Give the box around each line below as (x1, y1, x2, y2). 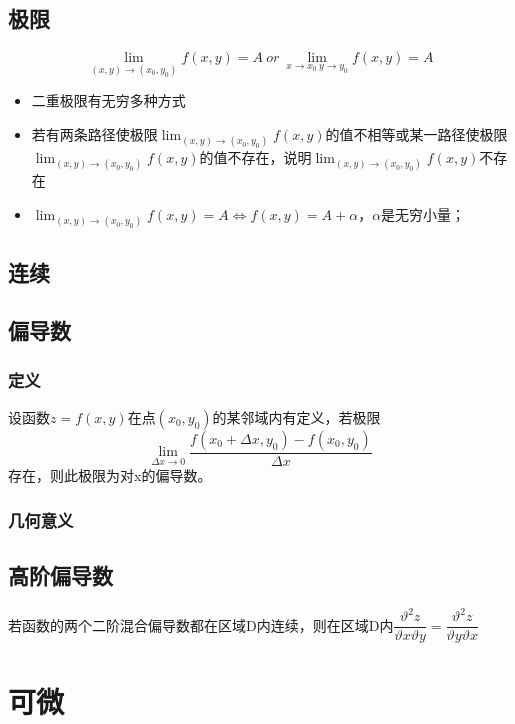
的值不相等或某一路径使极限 (325, 124, 508, 145)
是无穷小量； (381, 203, 466, 224)
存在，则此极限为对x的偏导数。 (8, 464, 212, 485)
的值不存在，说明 (199, 147, 312, 168)
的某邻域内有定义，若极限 (212, 406, 381, 427)
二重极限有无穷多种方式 (31, 90, 186, 111)
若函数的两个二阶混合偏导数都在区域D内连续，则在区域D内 (8, 614, 394, 635)
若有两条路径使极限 (31, 124, 158, 145)
